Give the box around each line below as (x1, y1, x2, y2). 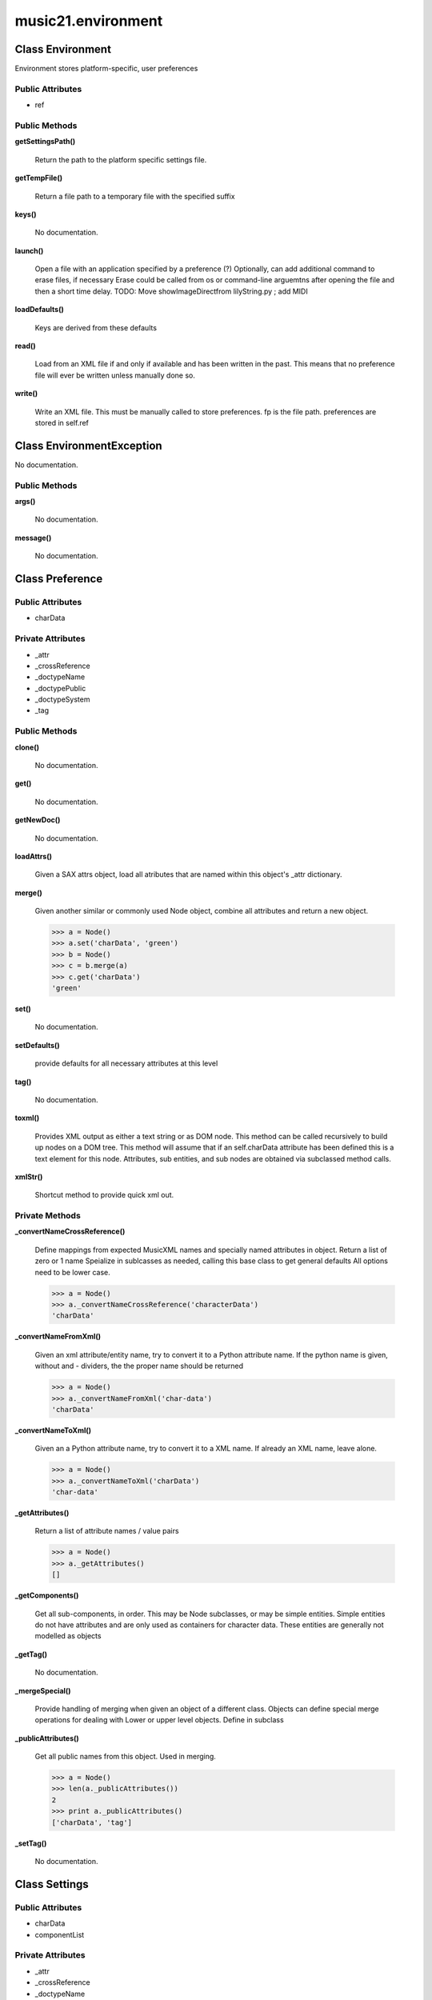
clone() (14, 742, 40, 752)
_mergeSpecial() (14, 1686, 71, 1695)
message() (14, 533, 52, 542)
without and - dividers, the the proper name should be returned (34, 1361, 244, 1371)
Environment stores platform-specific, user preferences (14, 64, 198, 74)
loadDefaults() (14, 305, 64, 314)
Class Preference (14, 572, 103, 586)
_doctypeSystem (34, 694, 90, 704)
